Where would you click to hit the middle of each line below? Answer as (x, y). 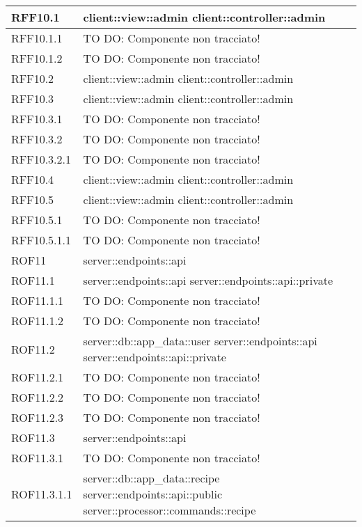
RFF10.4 (33, 179)
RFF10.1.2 (37, 58)
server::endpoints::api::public (153, 494)
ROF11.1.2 (38, 321)
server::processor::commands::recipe (170, 510)
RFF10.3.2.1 (41, 159)
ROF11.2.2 (38, 397)
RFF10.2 (33, 78)
